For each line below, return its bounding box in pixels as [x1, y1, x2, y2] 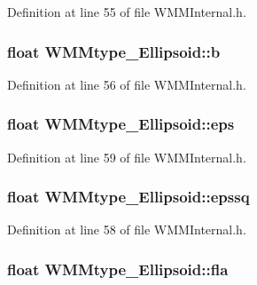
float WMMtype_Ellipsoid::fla [7, 257, 229, 280]
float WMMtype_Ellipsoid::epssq [7, 186, 250, 208]
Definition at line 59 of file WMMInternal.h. [7, 147, 246, 166]
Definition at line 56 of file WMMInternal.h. [7, 75, 246, 93]
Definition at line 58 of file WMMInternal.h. [7, 220, 246, 239]
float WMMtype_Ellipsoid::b [7, 40, 221, 62]
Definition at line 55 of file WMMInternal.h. [7, 3, 246, 20]
